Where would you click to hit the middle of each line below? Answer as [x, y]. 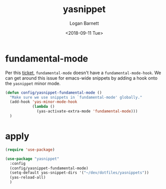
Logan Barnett [84, 23]
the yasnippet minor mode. [33, 83]
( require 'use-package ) [30, 150]
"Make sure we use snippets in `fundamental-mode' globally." [76, 97]
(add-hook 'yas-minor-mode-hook [44, 102]
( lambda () [43, 107]
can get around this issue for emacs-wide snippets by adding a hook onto [81, 78]
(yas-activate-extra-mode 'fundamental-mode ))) [87, 111]
